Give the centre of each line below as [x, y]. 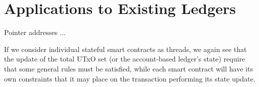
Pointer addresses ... [35, 32]
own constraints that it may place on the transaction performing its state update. [130, 78]
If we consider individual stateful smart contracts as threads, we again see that [125, 49]
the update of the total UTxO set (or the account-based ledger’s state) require [125, 59]
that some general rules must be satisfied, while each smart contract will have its [128, 68]
